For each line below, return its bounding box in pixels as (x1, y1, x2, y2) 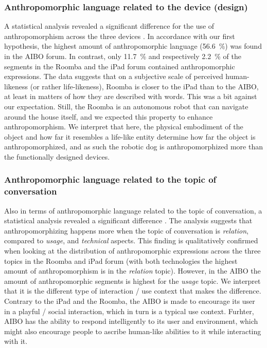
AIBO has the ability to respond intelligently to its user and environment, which (4, 316, 258, 326)
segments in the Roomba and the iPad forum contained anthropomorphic (4, 61, 235, 71)
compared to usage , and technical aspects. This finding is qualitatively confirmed (4, 235, 258, 246)
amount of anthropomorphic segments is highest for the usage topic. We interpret (4, 275, 261, 286)
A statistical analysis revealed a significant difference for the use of (4, 21, 215, 31)
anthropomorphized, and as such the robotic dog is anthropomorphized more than (4, 141, 263, 152)
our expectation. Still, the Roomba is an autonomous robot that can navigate (4, 101, 248, 111)
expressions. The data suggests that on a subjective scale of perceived (4, 71, 223, 82)
